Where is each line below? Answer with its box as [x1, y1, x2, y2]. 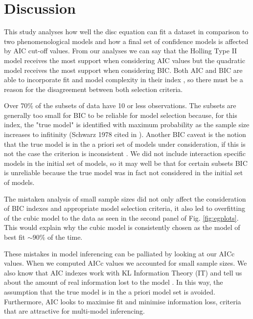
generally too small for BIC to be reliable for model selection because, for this [4, 110, 237, 120]
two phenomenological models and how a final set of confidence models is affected [4, 36, 249, 46]
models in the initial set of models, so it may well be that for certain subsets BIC [4, 158, 248, 168]
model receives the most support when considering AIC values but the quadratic [4, 55, 245, 65]
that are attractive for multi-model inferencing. [4, 306, 145, 316]
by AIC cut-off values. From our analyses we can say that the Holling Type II [4, 46, 237, 56]
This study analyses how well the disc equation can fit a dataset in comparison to [4, 26, 249, 37]
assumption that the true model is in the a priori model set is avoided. [4, 286, 215, 296]
